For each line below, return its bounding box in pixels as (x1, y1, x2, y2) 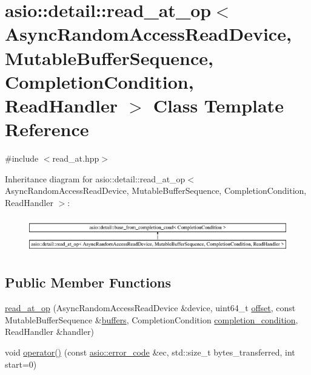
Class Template (153, 92, 284, 117)
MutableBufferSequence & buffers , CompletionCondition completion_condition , (5, 313, 298, 326)
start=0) (5, 357, 37, 370)
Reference (5, 117, 89, 142)
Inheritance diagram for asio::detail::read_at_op (5, 172, 186, 185)
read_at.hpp (52, 152, 99, 165)
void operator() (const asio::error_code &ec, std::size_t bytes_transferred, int (5, 346, 295, 359)
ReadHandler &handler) (5, 325, 94, 338)
